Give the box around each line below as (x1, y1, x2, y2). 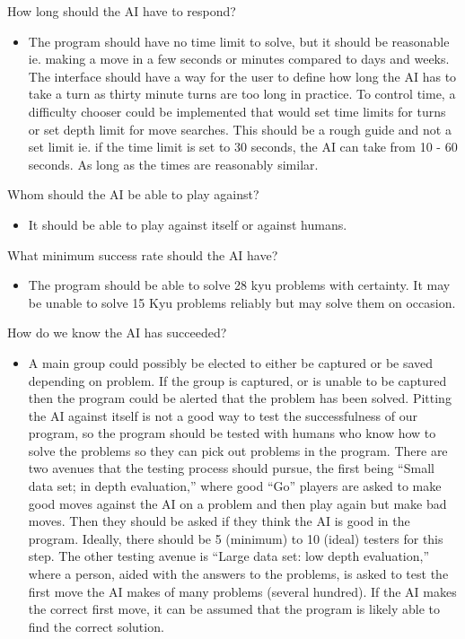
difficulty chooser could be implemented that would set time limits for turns (28, 101, 446, 120)
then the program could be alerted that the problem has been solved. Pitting (28, 389, 452, 407)
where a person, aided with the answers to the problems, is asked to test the (28, 565, 449, 583)
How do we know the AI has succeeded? (7, 323, 227, 342)
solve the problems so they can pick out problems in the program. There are (28, 441, 448, 460)
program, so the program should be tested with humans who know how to (28, 424, 436, 442)
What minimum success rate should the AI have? (7, 245, 278, 264)
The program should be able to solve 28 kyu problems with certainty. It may (28, 276, 451, 294)
